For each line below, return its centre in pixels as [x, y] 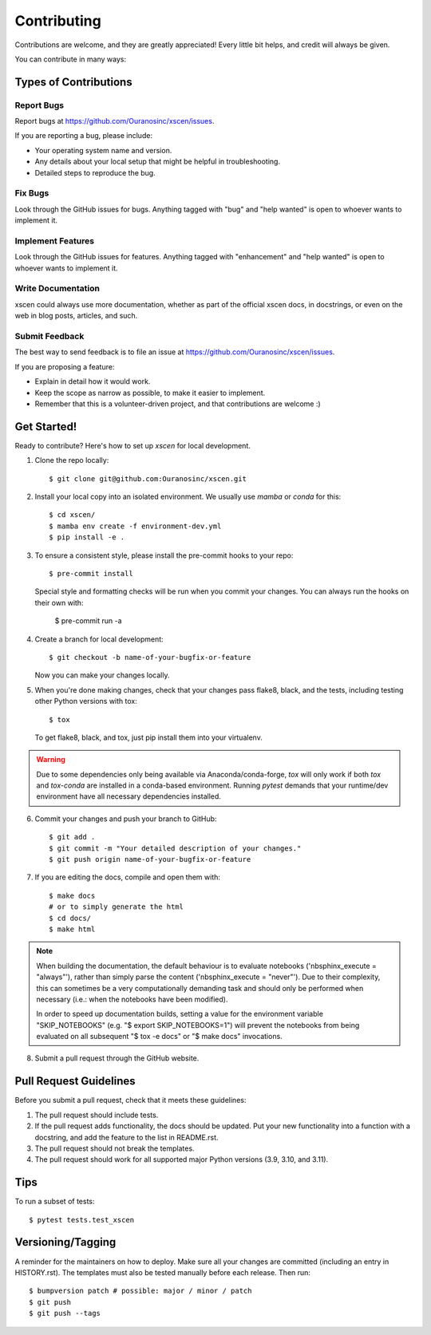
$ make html [72, 929]
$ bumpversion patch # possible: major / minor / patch [140, 1291]
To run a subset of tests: [55, 1202]
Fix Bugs [32, 193]
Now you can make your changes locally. [102, 675]
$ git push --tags [65, 1313]
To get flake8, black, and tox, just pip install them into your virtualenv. [148, 737]
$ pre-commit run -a [89, 621]
